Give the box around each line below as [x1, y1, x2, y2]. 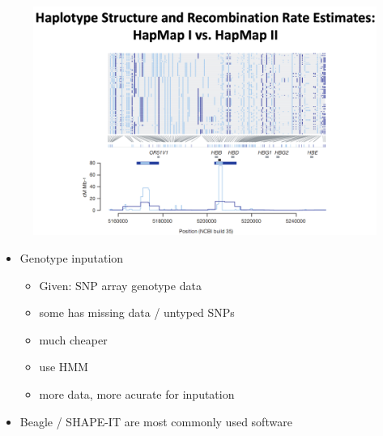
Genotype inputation [19, 249, 124, 266]
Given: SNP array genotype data [39, 276, 202, 293]
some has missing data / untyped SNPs [39, 304, 235, 321]
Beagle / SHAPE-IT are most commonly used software [19, 412, 292, 430]
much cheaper [39, 331, 108, 348]
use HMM [39, 358, 88, 375]
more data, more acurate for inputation [39, 385, 235, 402]
